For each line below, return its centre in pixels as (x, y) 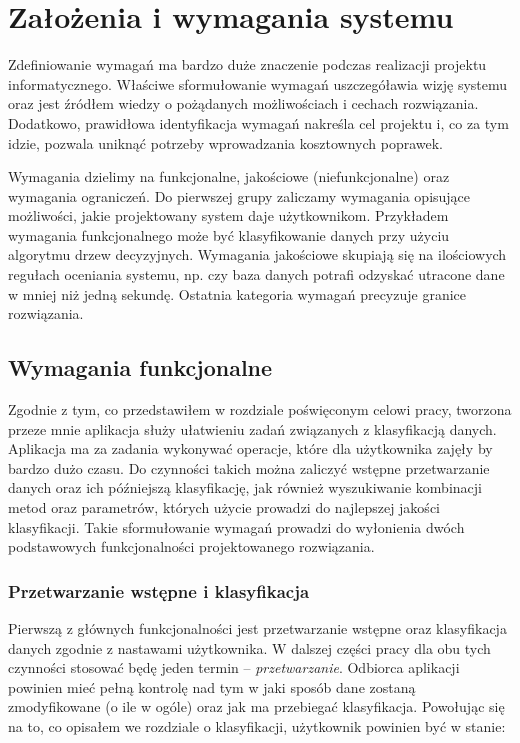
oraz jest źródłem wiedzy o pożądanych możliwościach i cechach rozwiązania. (243, 103)
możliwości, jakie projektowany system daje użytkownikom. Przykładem (228, 215)
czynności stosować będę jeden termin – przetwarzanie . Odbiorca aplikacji (234, 667)
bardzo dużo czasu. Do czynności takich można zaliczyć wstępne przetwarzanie (249, 467)
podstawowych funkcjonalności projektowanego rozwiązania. (191, 546)
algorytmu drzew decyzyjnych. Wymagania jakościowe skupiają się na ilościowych (257, 254)
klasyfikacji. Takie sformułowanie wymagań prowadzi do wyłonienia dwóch (236, 526)
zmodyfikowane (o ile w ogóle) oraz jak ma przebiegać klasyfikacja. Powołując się (256, 706)
